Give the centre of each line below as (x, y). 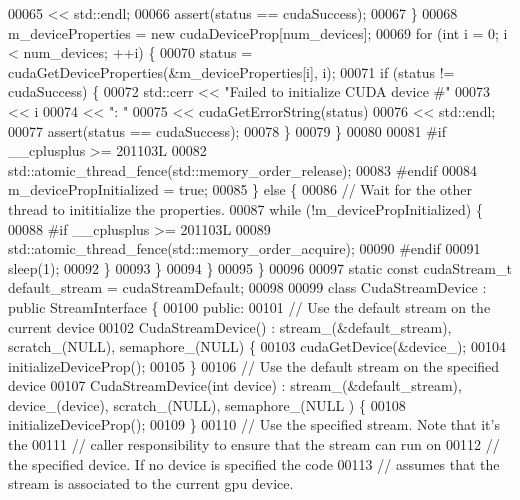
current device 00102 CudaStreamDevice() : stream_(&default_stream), (230, 326)
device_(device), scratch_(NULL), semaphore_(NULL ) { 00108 (207, 404)
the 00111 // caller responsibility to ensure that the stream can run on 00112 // (254, 444)
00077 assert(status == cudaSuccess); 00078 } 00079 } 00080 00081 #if (227, 130)
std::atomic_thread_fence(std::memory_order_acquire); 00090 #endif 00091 (244, 248)
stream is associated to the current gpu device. (151, 483)
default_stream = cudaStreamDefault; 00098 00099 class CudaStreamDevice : (247, 287)
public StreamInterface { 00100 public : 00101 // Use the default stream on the (249, 306)
